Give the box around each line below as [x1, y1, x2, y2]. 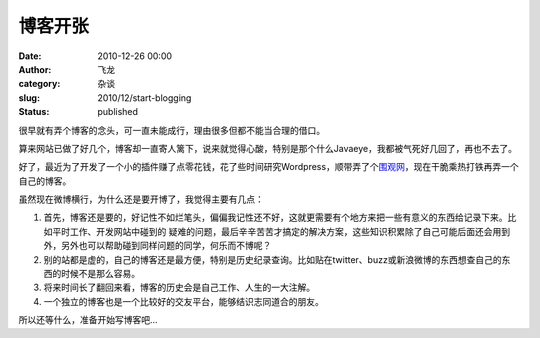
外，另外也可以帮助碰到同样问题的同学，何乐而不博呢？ [43, 240, 272, 252]
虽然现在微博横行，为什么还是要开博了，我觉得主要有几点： [18, 193, 264, 205]
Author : [18, 63, 52, 75]
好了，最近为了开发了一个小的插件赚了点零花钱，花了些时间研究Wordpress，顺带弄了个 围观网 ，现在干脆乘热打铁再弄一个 [18, 161, 519, 173]
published [97, 106, 139, 118]
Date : [18, 50, 42, 62]
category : [18, 78, 61, 90]
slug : [18, 91, 40, 104]
